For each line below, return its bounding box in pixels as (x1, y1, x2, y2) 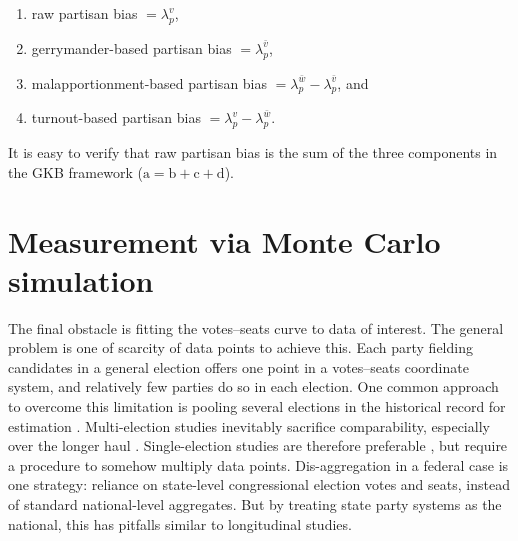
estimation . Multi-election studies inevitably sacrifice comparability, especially (8, 415, 490, 436)
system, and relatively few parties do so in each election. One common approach (8, 376, 499, 397)
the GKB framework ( (8, 161, 143, 182)
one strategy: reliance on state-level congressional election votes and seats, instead (8, 474, 510, 495)
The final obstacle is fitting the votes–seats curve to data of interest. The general (8, 317, 504, 338)
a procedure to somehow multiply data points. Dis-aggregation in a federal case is (8, 454, 509, 475)
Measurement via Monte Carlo (8, 220, 441, 261)
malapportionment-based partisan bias (31, 72, 268, 93)
